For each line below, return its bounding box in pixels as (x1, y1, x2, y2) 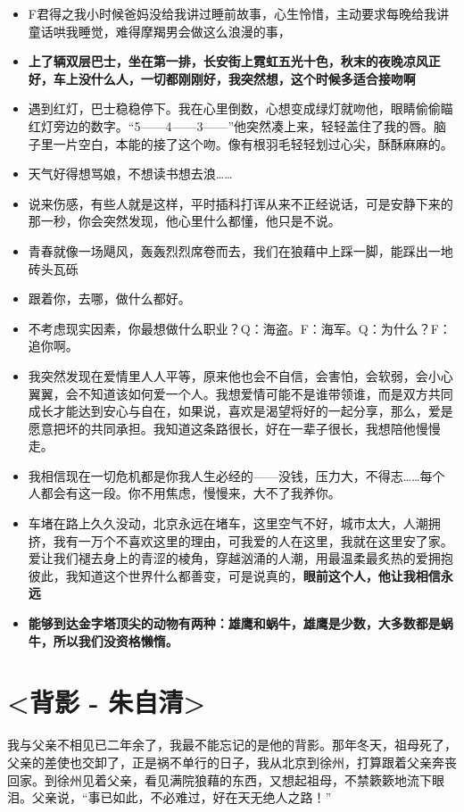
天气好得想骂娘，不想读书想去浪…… (28, 164, 233, 183)
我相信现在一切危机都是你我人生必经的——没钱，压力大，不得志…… (28, 466, 420, 485)
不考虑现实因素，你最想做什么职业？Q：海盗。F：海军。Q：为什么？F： (28, 319, 452, 337)
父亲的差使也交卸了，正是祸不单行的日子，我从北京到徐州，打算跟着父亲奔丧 (7, 752, 457, 771)
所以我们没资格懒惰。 (53, 631, 178, 650)
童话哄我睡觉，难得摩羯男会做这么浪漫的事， (28, 21, 291, 40)
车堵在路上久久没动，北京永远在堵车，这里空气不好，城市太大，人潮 (28, 514, 428, 533)
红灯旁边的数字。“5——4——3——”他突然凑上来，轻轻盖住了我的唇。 (28, 116, 435, 135)
